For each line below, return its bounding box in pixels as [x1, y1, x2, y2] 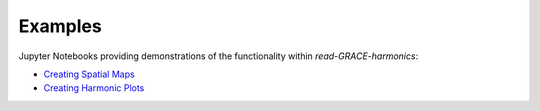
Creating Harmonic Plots [43, 82, 145, 94]
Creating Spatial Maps [43, 68, 135, 80]
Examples [18, 15, 102, 37]
